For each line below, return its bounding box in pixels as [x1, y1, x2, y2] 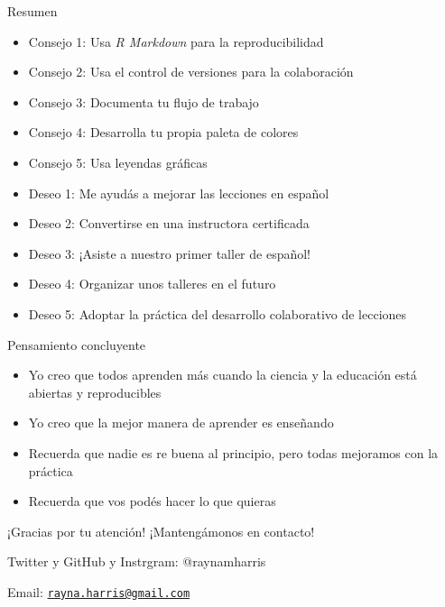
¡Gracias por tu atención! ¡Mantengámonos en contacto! [7, 521, 315, 540]
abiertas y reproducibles [28, 382, 162, 401]
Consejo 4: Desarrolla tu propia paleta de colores [28, 123, 299, 142]
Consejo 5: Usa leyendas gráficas [28, 152, 208, 171]
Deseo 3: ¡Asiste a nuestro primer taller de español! [28, 244, 311, 262]
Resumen [7, 2, 58, 20]
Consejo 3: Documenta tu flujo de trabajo [28, 92, 259, 111]
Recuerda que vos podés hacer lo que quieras [28, 492, 276, 510]
